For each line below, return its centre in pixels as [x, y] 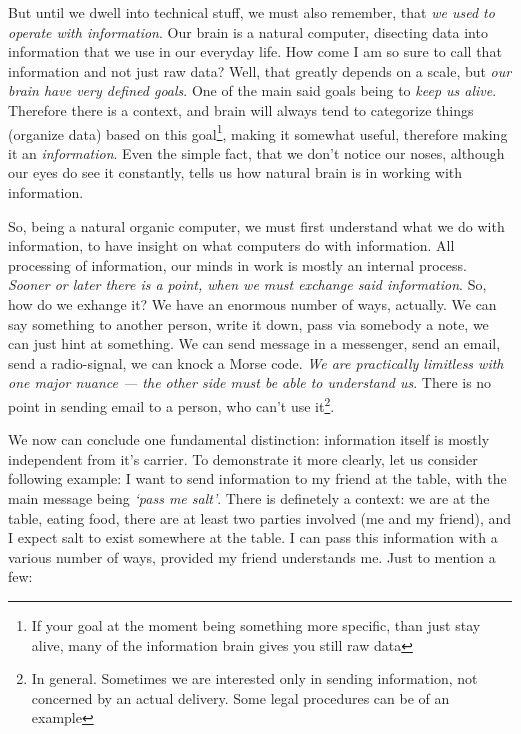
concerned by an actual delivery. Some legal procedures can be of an [240, 697]
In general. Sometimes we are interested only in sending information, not [254, 678]
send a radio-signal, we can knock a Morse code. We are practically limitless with [256, 362]
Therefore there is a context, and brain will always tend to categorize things [241, 109]
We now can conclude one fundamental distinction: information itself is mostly [249, 439]
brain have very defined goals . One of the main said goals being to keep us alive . [252, 90]
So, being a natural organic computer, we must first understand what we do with [256, 225]
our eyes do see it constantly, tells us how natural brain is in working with [235, 172]
